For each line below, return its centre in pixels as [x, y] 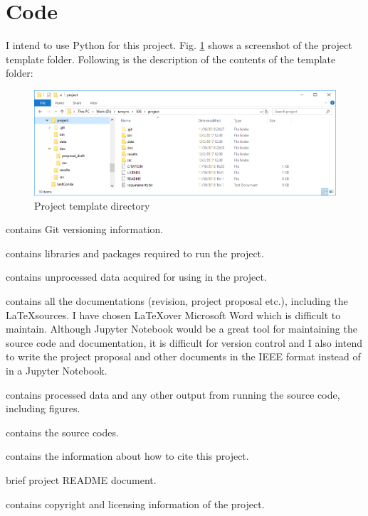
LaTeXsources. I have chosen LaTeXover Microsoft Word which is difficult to [173, 315]
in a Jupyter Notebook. [57, 370]
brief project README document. [81, 479]
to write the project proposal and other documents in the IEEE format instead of [183, 356]
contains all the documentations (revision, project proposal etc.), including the [177, 301]
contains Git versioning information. [85, 229]
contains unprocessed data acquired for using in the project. [136, 277]
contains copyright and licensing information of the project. [135, 504]
